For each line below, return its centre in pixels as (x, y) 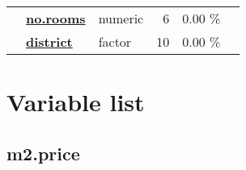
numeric (121, 18)
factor (115, 41)
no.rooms (56, 18)
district (49, 41)
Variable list (76, 102)
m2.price (43, 153)
